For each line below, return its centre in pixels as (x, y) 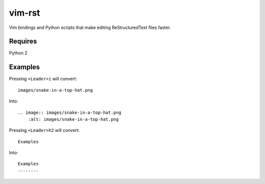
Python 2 (18, 53)
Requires (23, 41)
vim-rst (25, 13)
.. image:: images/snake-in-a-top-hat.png (70, 112)
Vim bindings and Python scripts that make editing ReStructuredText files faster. (90, 27)
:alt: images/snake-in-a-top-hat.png (73, 119)
